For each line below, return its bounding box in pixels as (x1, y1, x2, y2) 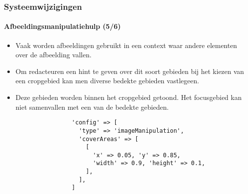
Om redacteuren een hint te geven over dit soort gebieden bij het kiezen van (15, 66, 244, 76)
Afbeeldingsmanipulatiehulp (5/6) (4, 21, 121, 31)
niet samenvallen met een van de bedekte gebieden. (15, 101, 169, 112)
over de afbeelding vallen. (15, 49, 92, 60)
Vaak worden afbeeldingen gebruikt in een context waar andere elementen (15, 40, 237, 50)
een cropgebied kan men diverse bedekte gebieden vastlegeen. (15, 75, 199, 86)
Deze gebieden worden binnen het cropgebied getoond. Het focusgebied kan (15, 92, 242, 102)
